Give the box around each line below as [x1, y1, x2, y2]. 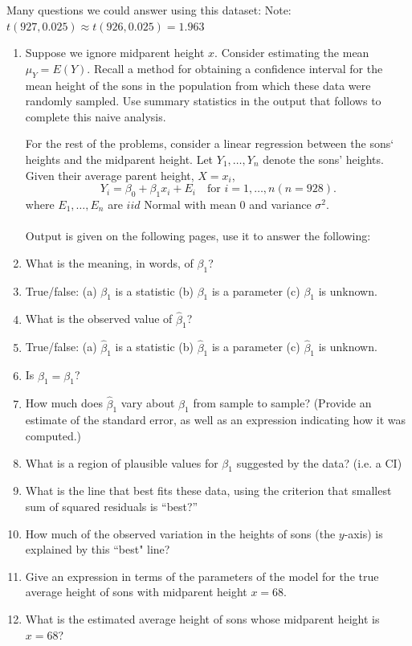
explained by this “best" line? [25, 541, 170, 558]
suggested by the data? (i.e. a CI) [236, 454, 402, 471]
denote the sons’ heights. [263, 150, 384, 167]
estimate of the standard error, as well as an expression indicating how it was [25, 411, 406, 428]
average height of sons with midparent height [25, 583, 247, 600]
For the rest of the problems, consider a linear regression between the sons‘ [25, 135, 394, 152]
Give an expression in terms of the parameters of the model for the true [25, 567, 379, 584]
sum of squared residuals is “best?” [25, 497, 198, 514]
